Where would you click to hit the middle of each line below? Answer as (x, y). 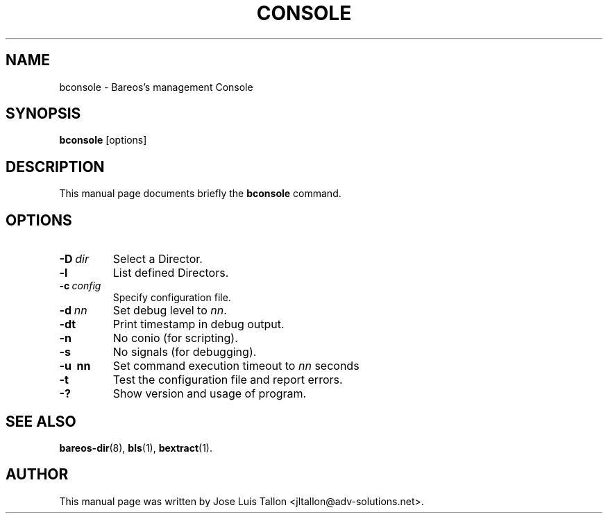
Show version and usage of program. (210, 394)
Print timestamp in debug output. (199, 324)
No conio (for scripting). (175, 338)
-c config (80, 286)
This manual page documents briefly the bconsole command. (200, 194)
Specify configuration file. (172, 298)
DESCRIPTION (55, 167)
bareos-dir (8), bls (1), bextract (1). (136, 448)
